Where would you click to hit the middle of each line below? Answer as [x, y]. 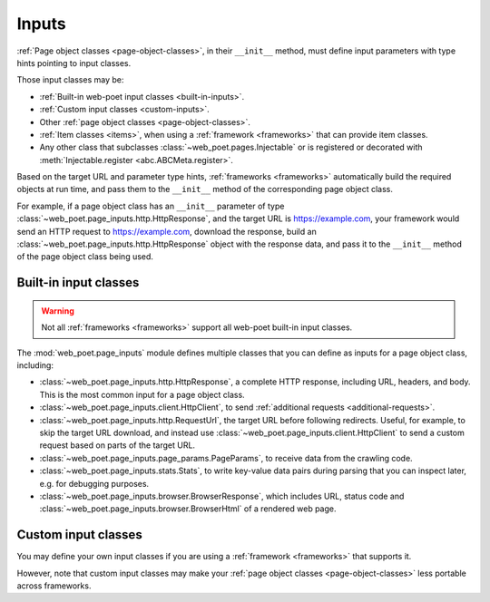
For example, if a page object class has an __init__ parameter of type [151, 206]
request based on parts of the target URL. [117, 445]
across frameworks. [54, 586]
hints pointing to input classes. [74, 63]
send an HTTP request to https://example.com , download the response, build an [167, 231]
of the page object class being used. [85, 257]
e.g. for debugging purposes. [94, 483]
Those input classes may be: [70, 80]
